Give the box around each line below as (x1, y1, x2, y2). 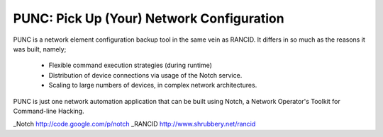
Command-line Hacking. (13, 107, 84, 115)
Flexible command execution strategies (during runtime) (48, 61, 213, 70)
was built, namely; (13, 44, 67, 53)
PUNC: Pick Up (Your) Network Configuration (13, 11, 284, 26)
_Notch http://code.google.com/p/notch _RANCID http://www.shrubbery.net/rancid (13, 120, 256, 129)
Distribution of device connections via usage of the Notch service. (48, 71, 243, 79)
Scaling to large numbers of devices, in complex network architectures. (48, 81, 257, 90)
